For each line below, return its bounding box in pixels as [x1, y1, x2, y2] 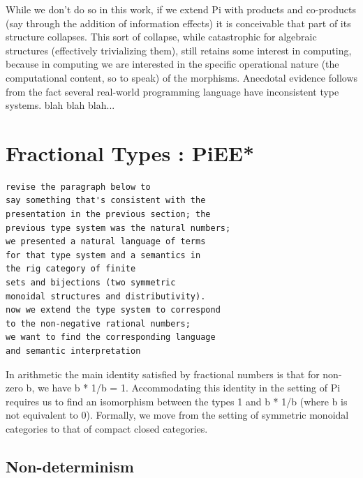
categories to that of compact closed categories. [6, 421, 208, 435]
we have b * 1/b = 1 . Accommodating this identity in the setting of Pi [37, 380, 341, 395]
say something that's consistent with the [6, 195, 206, 206]
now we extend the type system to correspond [6, 305, 221, 315]
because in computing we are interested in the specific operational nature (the [6, 57, 339, 71]
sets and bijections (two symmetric [6, 278, 176, 288]
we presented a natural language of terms [6, 237, 206, 247]
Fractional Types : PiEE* [6, 138, 255, 167]
